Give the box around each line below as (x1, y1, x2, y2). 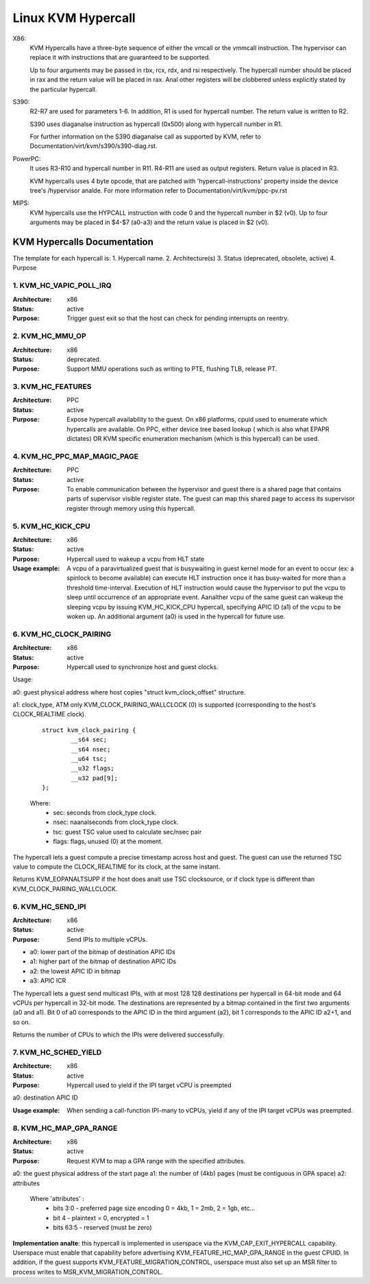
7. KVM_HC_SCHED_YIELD (12, 1047, 102, 1057)
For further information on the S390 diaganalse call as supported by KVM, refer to (29, 132, 262, 141)
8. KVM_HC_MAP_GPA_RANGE (12, 1123, 118, 1132)
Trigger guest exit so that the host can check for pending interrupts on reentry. (66, 314, 289, 322)
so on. (12, 1018, 31, 1026)
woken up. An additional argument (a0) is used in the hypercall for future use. (66, 612, 286, 620)
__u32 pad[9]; (71, 774, 119, 782)
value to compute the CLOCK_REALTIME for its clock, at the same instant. (12, 862, 221, 871)
